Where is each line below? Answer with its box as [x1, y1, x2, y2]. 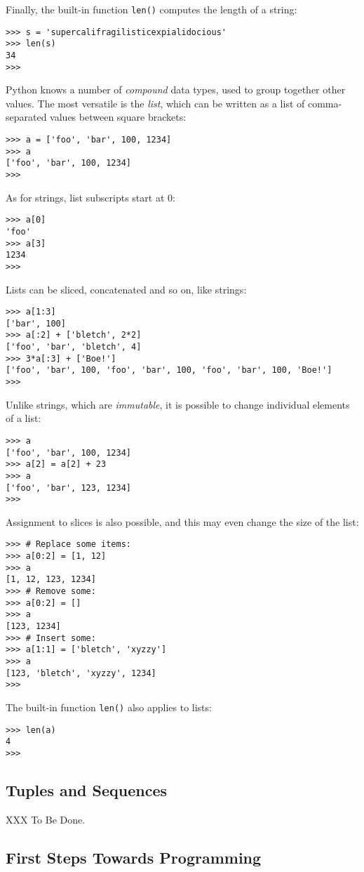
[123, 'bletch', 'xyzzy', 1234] [6, 668, 156, 678]
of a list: [6, 411, 41, 425]
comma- [307, 95, 342, 110]
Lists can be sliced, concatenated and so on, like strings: [6, 282, 247, 296]
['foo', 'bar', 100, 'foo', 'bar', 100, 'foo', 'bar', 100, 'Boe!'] [6, 365, 332, 376]
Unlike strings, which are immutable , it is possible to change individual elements [6, 397, 350, 411]
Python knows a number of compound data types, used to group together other [6, 82, 346, 97]
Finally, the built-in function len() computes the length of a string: [6, 2, 297, 16]
